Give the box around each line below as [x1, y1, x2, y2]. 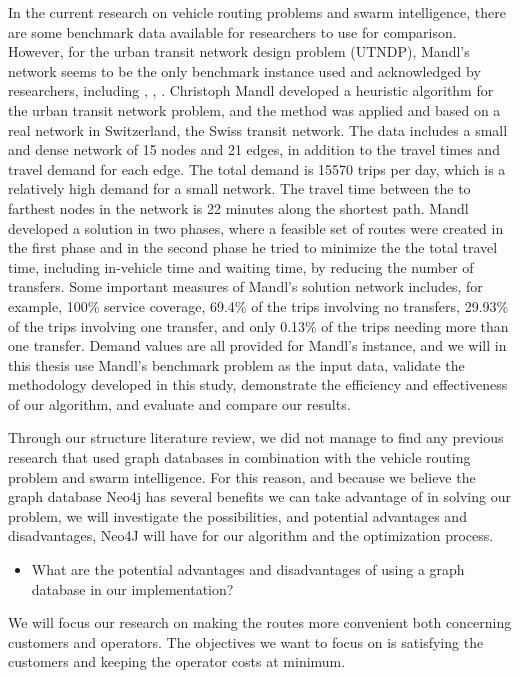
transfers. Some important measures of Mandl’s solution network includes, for [8, 276, 483, 297]
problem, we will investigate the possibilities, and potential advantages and [8, 505, 467, 526]
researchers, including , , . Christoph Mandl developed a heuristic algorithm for [8, 80, 494, 101]
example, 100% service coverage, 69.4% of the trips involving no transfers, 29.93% [8, 295, 509, 316]
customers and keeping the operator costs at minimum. [8, 651, 346, 672]
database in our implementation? [31, 578, 234, 599]
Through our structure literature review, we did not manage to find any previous [8, 427, 504, 448]
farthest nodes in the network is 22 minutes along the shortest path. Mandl [8, 197, 469, 218]
